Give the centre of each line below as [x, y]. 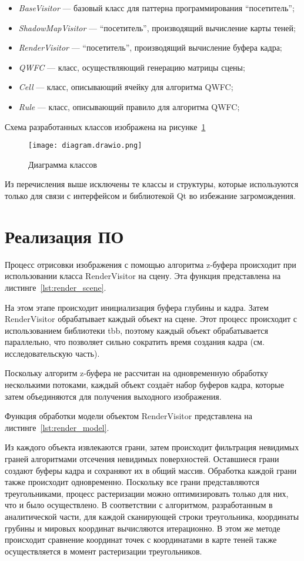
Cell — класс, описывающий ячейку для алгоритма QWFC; [126, 87]
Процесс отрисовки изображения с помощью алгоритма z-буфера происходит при [151, 264]
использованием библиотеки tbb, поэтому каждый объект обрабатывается [137, 330]
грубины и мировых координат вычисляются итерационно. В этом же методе [143, 528]
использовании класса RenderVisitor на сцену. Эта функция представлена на [143, 276]
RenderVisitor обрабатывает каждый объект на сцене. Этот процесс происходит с [151, 319]
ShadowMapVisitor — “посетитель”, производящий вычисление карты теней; [157, 27]
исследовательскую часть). [52, 353]
